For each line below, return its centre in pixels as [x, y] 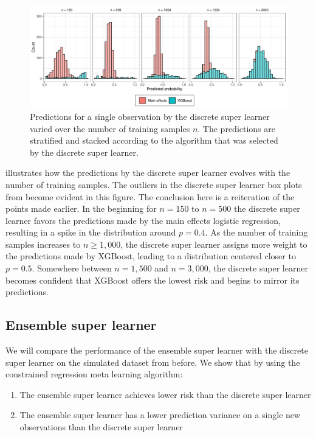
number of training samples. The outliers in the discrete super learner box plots [154, 184]
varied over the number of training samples [110, 128]
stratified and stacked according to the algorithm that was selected [154, 140]
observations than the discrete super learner [101, 427]
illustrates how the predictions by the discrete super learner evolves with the [148, 173]
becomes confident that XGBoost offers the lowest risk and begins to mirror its [153, 280]
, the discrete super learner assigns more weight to [214, 244]
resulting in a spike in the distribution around [91, 232]
